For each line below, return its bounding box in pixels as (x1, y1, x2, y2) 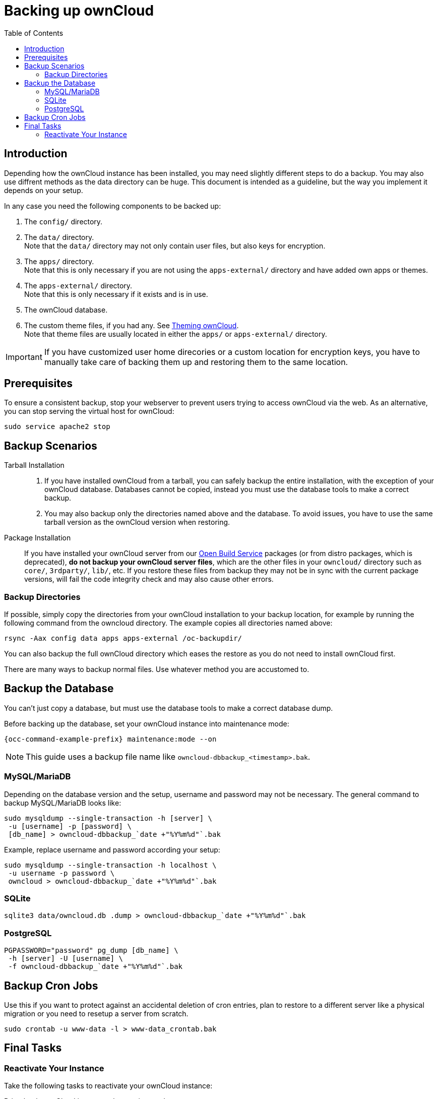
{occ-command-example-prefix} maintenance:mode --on (4, 735, 217, 743)
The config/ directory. (24, 217, 103, 226)
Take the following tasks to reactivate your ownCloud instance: (4, 1081, 213, 1090)
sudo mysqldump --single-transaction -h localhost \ (4, 861, 217, 869)
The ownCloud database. (24, 305, 108, 314)
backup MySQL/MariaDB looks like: (4, 798, 121, 807)
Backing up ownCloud (4, 2, 154, 19)
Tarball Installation (4, 461, 65, 470)
